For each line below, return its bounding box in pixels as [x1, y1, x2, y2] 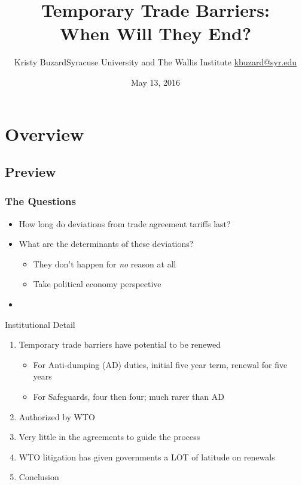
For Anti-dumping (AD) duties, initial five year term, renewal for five [33, 358, 288, 370]
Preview [5, 162, 56, 181]
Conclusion [19, 471, 59, 483]
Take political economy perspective [33, 278, 161, 290]
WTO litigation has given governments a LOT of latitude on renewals [19, 450, 275, 463]
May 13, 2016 [130, 76, 181, 88]
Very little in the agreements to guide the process [19, 430, 200, 443]
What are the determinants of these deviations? [19, 237, 194, 250]
